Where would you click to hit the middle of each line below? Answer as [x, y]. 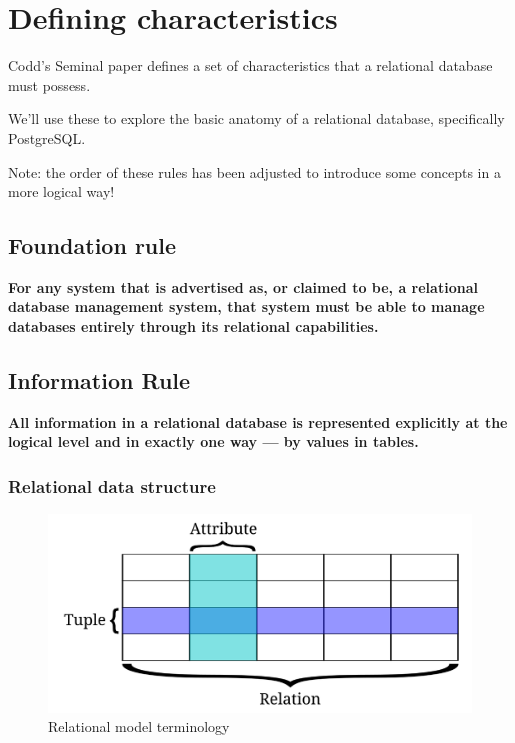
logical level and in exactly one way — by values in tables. [213, 441]
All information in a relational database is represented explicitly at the [258, 421]
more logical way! [61, 191]
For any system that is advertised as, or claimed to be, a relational [243, 286]
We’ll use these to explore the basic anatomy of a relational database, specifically [256, 118]
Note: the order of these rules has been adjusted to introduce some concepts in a [254, 171]
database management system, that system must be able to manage [246, 306]
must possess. [49, 84]
